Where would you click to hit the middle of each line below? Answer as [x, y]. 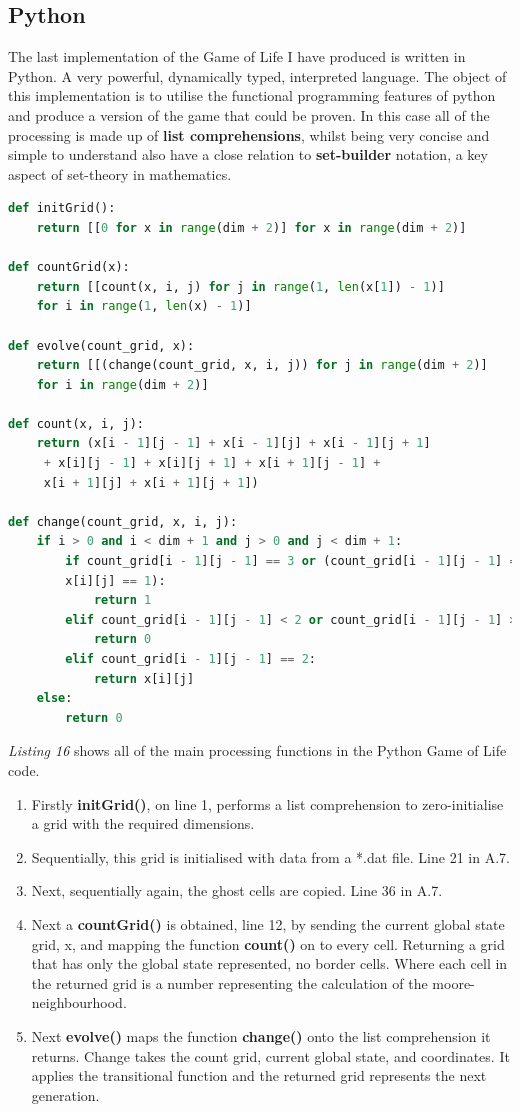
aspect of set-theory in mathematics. [120, 173]
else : [54, 698]
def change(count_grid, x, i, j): [123, 521]
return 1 [122, 600]
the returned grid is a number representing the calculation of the [229, 982]
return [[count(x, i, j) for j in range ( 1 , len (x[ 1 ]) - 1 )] [240, 286]
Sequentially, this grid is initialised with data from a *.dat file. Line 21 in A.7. [270, 856]
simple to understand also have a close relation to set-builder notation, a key [248, 154]
